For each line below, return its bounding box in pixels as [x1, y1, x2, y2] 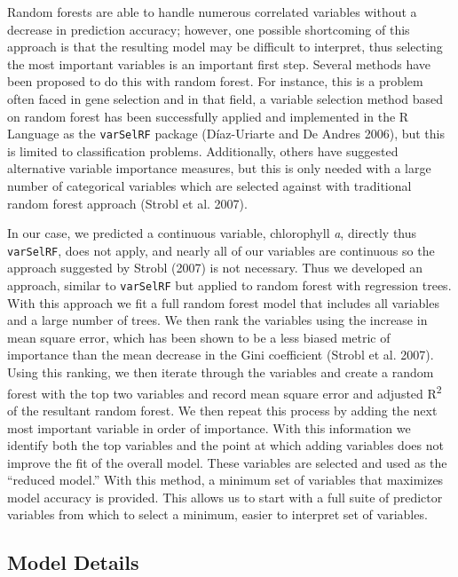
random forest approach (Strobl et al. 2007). [7, 194, 248, 212]
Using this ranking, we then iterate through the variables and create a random [7, 363, 434, 382]
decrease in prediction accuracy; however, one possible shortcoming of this [7, 20, 410, 38]
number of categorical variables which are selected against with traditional [7, 177, 412, 194]
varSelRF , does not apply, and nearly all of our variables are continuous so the [7, 241, 435, 259]
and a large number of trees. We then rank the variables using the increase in [7, 311, 428, 329]
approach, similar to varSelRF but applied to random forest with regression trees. [7, 276, 452, 295]
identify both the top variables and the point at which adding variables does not [7, 436, 444, 454]
